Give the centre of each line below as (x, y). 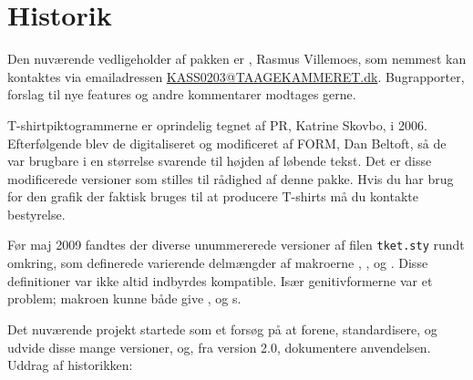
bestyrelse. (36, 214)
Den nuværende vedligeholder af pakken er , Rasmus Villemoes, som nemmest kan (237, 59)
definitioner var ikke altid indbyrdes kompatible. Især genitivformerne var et (220, 280)
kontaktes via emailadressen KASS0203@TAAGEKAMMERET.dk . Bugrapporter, (236, 76)
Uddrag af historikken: (70, 365)
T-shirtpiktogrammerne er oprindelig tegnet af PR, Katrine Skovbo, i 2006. (217, 124)
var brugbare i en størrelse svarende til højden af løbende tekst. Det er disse (220, 161)
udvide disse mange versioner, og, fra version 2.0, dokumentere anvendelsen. (219, 347)
